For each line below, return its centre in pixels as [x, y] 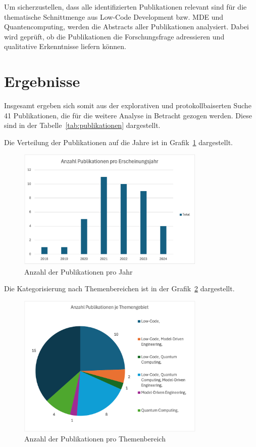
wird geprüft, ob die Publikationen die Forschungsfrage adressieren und [114, 36]
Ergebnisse [42, 81]
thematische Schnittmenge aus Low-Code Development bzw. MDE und [114, 16]
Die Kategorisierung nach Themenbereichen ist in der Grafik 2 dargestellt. [119, 288]
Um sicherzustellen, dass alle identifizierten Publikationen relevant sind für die [125, 7]
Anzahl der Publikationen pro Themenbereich [95, 439]
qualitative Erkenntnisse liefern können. [65, 46]
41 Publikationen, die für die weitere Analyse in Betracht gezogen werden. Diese [128, 115]
